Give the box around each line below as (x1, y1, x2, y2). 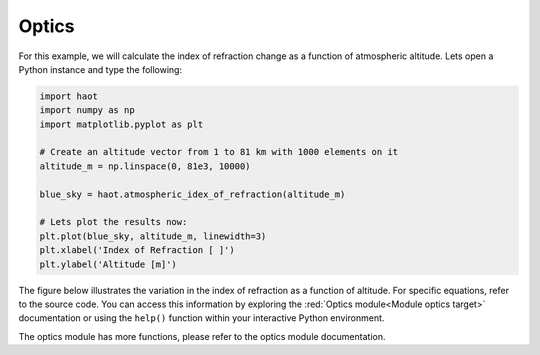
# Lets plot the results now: (39, 216, 188, 228)
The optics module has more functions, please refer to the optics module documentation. (18, 330, 386, 342)
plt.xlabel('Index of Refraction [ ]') (39, 245, 235, 256)
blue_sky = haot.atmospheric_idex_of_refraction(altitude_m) (39, 188, 346, 200)
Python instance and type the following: (18, 63, 183, 75)
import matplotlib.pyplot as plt (39, 118, 204, 130)
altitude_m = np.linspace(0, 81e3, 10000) (39, 160, 251, 172)
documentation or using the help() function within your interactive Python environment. (18, 312, 385, 324)
